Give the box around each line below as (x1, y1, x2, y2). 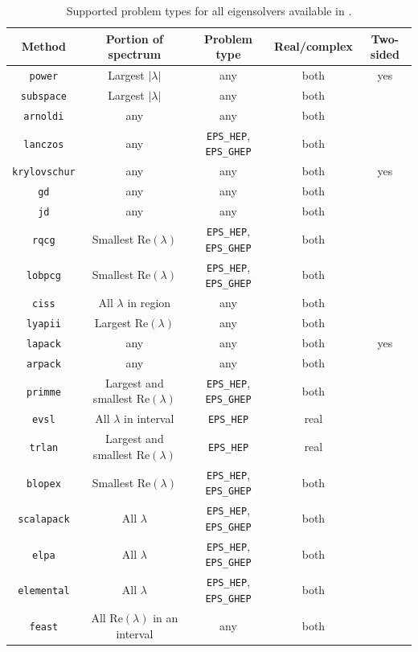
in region (127, 294, 171, 311)
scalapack (18, 514, 70, 526)
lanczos (23, 138, 64, 150)
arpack (26, 358, 61, 370)
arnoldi (23, 110, 64, 122)
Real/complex (274, 38, 353, 55)
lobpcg (26, 270, 61, 282)
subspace (20, 90, 68, 102)
